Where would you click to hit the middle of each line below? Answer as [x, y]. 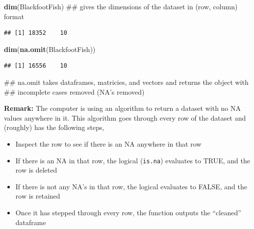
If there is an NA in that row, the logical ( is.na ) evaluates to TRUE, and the [133, 160]
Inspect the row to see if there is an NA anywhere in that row [108, 143]
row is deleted [36, 170]
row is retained [38, 196]
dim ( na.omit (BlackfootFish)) [50, 49]
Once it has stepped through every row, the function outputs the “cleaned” [128, 212]
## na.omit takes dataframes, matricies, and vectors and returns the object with [126, 82]
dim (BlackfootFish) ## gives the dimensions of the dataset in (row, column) [121, 6]
